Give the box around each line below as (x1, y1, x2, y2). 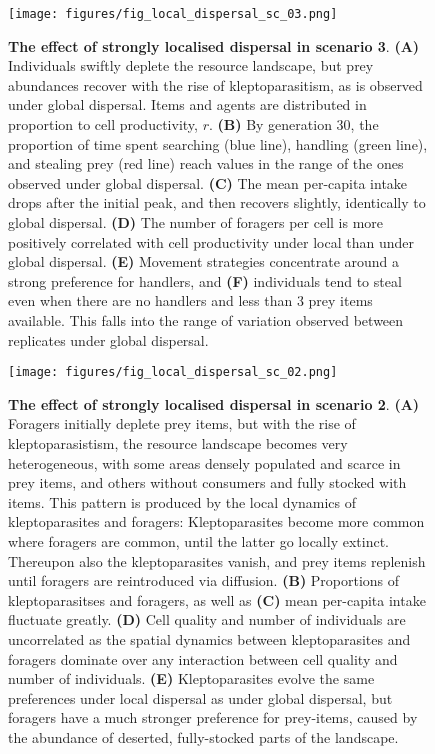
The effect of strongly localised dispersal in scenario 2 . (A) (8, 393, 420, 414)
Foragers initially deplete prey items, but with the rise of (8, 413, 356, 434)
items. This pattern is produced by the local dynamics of (8, 491, 357, 512)
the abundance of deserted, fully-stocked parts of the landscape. (8, 726, 399, 747)
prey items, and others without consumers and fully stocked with (8, 472, 407, 493)
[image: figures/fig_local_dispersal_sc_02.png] (8, 365, 338, 380)
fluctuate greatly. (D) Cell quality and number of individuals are (8, 609, 406, 630)
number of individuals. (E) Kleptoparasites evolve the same (8, 668, 375, 689)
